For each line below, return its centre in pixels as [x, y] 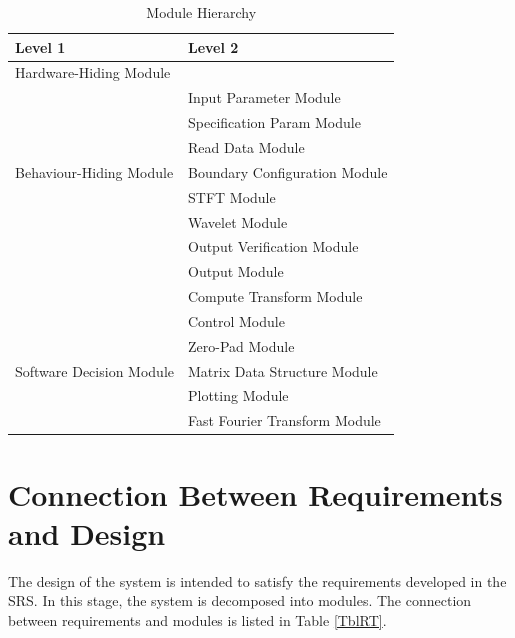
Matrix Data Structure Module [282, 370]
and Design [87, 532]
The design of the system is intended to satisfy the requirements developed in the [257, 580]
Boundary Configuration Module [287, 171]
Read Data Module [246, 146]
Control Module [236, 320]
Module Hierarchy [201, 12]
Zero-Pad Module [241, 345]
